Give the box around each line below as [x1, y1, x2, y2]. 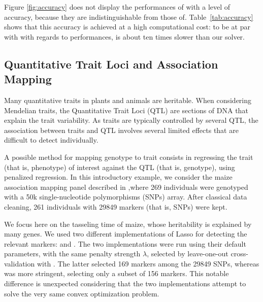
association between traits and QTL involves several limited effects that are [4, 124, 239, 135]
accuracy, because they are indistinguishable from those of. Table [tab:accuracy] [4, 11, 253, 22]
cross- [231, 248, 248, 259]
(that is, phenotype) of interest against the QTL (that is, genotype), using [4, 161, 235, 172]
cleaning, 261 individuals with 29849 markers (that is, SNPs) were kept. [4, 201, 227, 212]
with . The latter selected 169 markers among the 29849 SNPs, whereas [37, 258, 259, 269]
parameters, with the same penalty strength [4, 248, 141, 259]
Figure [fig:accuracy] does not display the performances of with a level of [4, 2, 231, 12]
